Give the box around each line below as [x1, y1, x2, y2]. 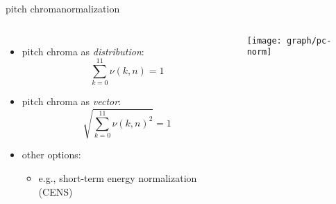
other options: [22, 147, 81, 162]
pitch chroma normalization [6, 1, 120, 15]
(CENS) [38, 184, 73, 198]
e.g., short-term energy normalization [38, 171, 197, 185]
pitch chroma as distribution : [22, 44, 144, 58]
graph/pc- [286, 35, 332, 46]
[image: [246, 35, 282, 46]
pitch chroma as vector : [22, 94, 121, 109]
